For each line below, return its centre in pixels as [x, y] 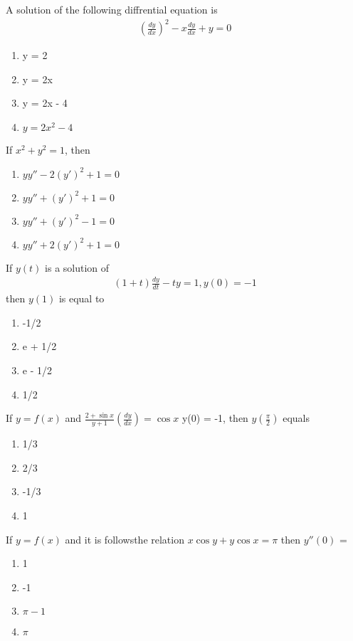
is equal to [81, 298]
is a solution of [77, 267]
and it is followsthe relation [125, 539]
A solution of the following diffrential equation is [112, 9]
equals [296, 418]
